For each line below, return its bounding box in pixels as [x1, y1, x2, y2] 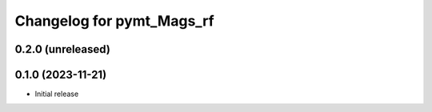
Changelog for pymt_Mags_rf [14, 12, 215, 30]
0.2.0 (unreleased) [14, 42, 111, 56]
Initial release [34, 89, 79, 99]
